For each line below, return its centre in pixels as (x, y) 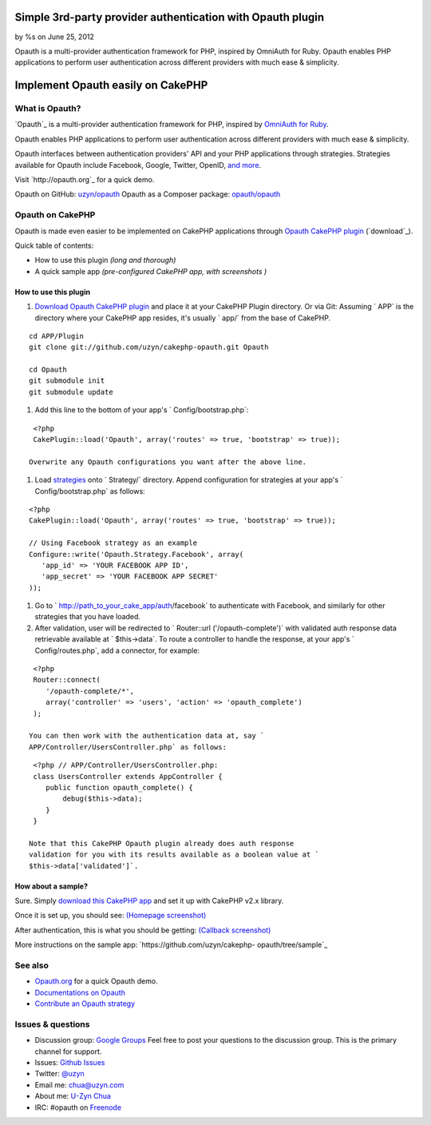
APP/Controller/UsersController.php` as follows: (128, 747)
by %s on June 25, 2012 (55, 37)
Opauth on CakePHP (55, 215)
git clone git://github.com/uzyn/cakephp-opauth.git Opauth (149, 347)
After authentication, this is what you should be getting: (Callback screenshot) (143, 930)
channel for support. (68, 1051)
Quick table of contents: (54, 245)
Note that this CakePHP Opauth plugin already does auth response (162, 843)
